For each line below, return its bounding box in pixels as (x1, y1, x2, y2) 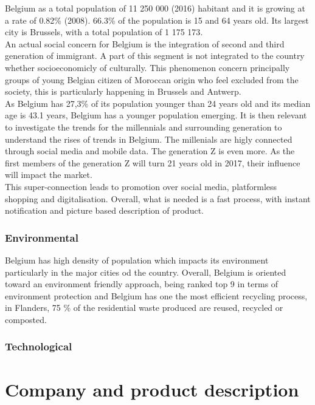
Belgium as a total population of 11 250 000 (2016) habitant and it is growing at (5, 2, 305, 14)
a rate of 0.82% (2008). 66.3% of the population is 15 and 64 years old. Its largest (5, 13, 309, 26)
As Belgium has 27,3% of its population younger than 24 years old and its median (5, 97, 311, 109)
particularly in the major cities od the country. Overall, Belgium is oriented (5, 265, 286, 278)
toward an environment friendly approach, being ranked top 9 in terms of (5, 277, 279, 290)
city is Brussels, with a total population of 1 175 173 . (5, 26, 203, 38)
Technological (5, 339, 72, 354)
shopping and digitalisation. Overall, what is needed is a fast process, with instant (5, 192, 311, 205)
